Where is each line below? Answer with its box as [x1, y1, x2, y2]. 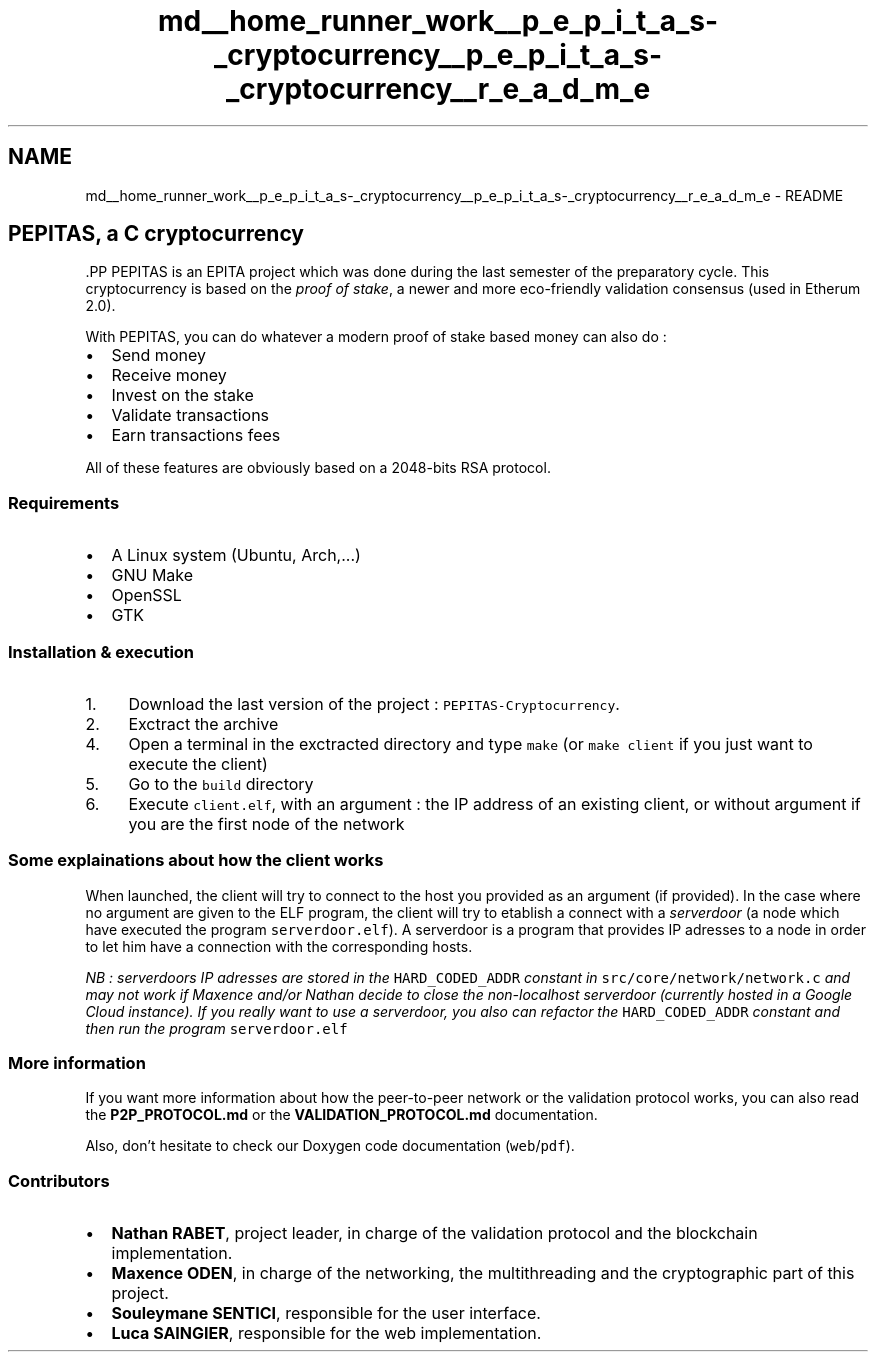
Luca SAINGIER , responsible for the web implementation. [111, 1323, 542, 1344]
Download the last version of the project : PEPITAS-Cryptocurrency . [128, 693, 620, 714]
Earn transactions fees [111, 425, 281, 446]
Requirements [8, 492, 120, 513]
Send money [111, 345, 206, 366]
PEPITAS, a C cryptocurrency [8, 221, 304, 247]
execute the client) [128, 753, 268, 774]
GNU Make [111, 565, 194, 586]
